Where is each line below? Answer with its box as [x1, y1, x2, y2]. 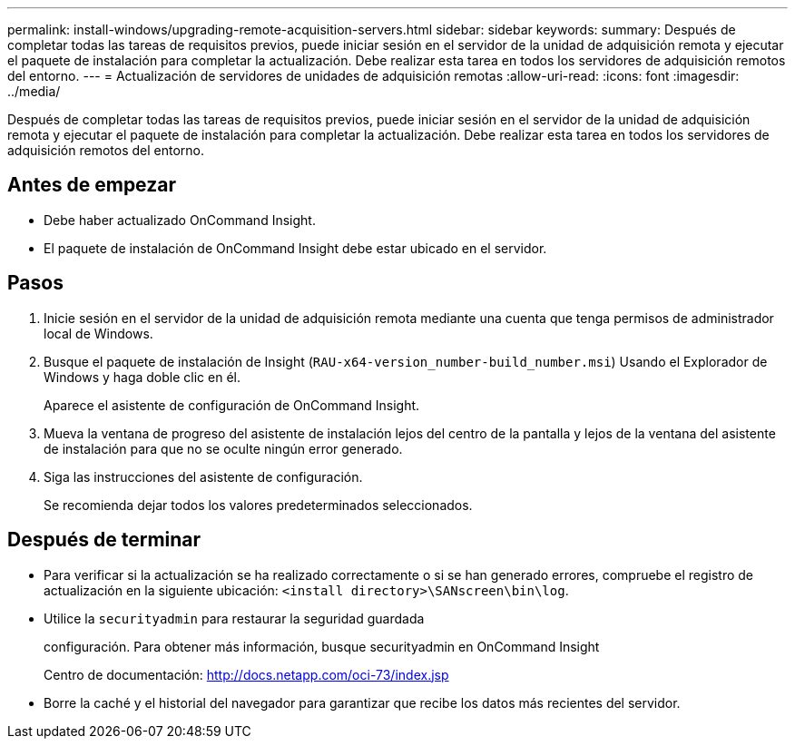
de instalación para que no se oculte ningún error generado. [44, 440, 403, 456]
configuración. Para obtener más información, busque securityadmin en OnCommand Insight [44, 638, 600, 654]
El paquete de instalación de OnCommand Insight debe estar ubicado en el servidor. [44, 240, 547, 256]
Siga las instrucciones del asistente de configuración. [44, 468, 363, 485]
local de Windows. [44, 325, 153, 341]
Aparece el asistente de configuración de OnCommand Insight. [44, 397, 420, 413]
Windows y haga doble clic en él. [44, 368, 240, 385]
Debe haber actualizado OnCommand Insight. [44, 211, 316, 228]
